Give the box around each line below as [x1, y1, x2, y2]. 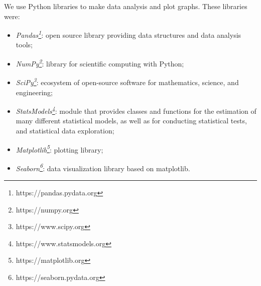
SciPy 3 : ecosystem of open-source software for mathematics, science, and [16, 76, 239, 87]
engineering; [16, 87, 53, 97]
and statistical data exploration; [16, 125, 114, 135]
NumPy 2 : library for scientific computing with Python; [16, 57, 184, 68]
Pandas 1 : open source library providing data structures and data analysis [16, 28, 241, 40]
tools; [16, 39, 33, 50]
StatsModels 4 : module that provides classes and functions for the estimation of [16, 104, 256, 116]
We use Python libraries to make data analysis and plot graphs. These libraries [4, 1, 247, 11]
